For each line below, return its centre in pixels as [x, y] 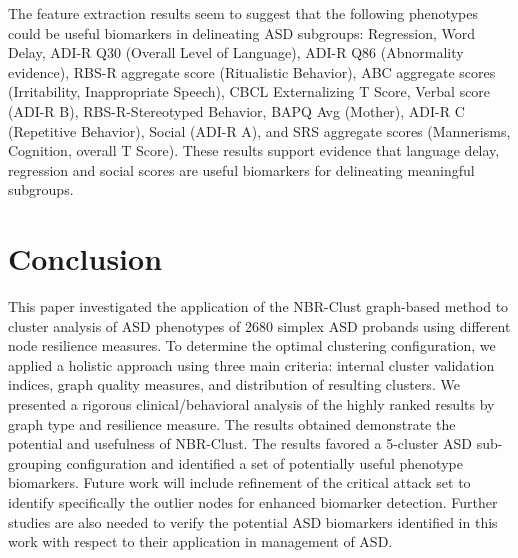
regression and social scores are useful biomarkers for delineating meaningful [241, 169]
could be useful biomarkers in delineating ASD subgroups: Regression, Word [241, 32]
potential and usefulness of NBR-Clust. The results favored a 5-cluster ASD [240, 443]
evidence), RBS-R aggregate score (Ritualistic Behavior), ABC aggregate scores [252, 71]
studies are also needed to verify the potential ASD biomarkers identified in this [253, 521]
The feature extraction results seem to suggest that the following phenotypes [243, 13]
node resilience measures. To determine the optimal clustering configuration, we [252, 345]
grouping [35, 462]
